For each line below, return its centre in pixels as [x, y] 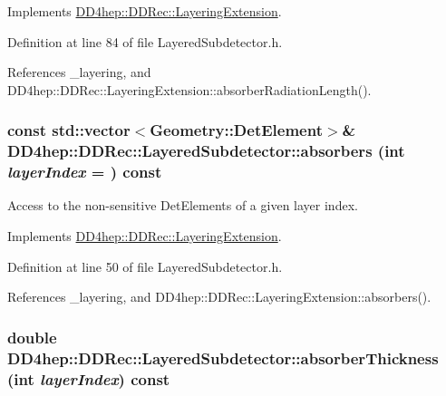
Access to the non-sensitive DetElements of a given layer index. [183, 205]
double [32, 337]
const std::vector [69, 130]
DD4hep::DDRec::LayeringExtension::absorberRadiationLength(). [189, 89]
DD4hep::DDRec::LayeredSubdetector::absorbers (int [206, 151]
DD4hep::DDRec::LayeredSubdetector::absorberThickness [223, 357]
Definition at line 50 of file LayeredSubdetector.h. [145, 266]
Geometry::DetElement [236, 130]
